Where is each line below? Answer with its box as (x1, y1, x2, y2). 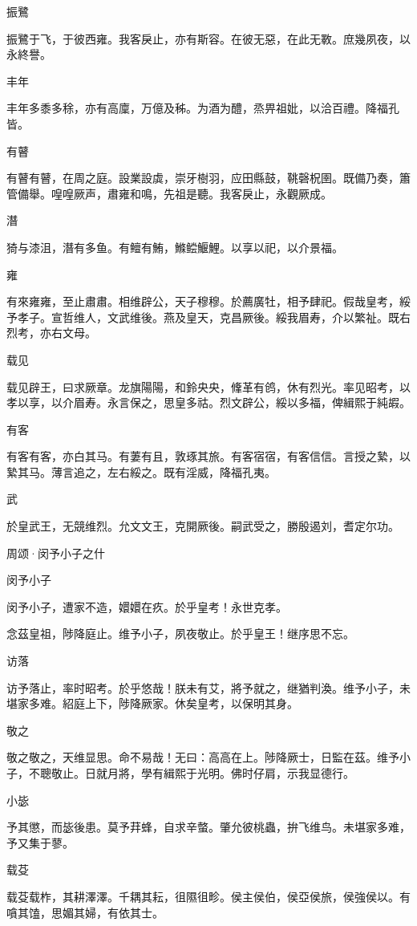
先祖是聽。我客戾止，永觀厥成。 (163, 185, 332, 201)
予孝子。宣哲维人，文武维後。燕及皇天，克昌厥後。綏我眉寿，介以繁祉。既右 (6, 308, 411, 325)
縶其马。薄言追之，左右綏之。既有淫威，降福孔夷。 (6, 463, 276, 480)
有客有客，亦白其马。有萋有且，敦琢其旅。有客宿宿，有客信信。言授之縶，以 (6, 448, 411, 465)
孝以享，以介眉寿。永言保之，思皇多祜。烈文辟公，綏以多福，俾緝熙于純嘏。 (6, 394, 411, 411)
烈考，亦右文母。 (6, 324, 96, 341)
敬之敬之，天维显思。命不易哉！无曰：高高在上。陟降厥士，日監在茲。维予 (6, 749, 399, 766)
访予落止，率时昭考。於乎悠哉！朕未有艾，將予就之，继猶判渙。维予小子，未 (6, 679, 411, 696)
